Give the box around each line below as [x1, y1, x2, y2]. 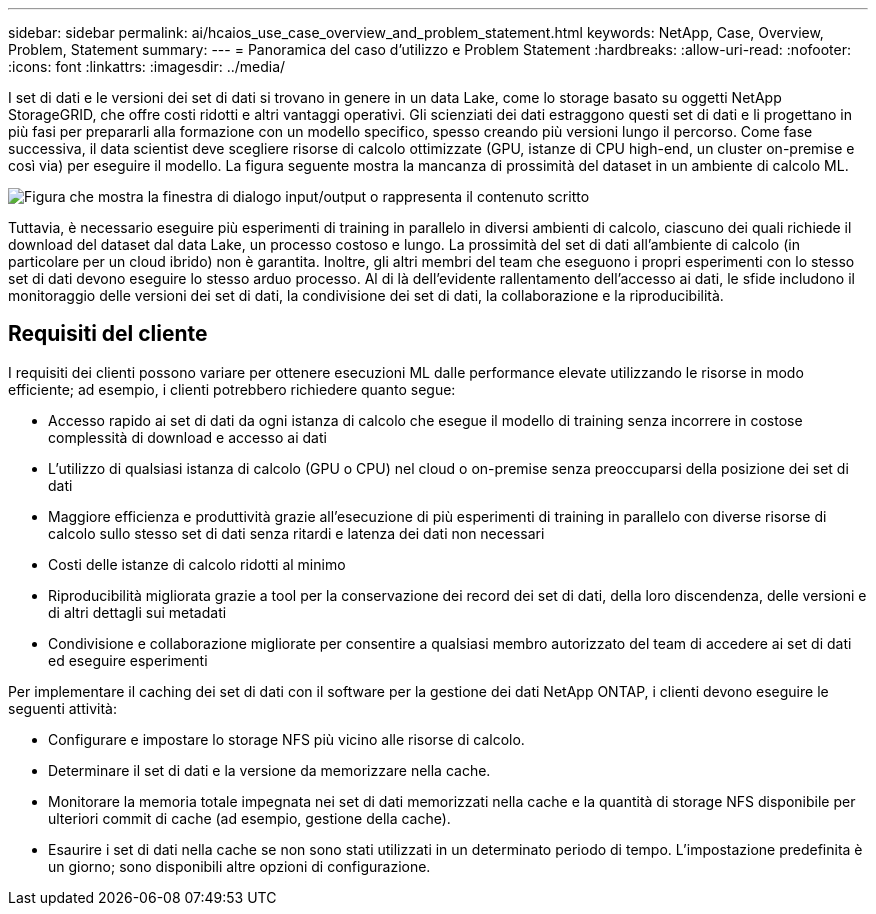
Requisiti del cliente [8, 321, 208, 347]
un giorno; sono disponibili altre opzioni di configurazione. [48, 857, 431, 875]
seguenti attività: [8, 699, 117, 717]
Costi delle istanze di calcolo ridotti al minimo [48, 555, 346, 573]
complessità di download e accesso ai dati [48, 428, 327, 446]
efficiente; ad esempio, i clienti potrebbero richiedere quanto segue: [8, 380, 456, 398]
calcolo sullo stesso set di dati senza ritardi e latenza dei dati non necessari [48, 524, 545, 542]
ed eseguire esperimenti [48, 651, 208, 669]
